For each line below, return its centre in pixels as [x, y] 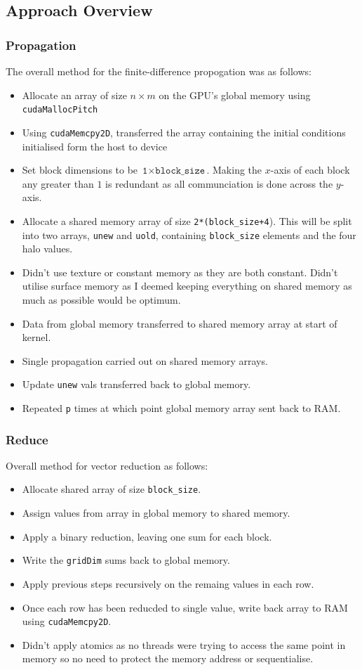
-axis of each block [310, 170]
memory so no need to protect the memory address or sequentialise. [168, 658]
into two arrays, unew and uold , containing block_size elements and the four [189, 234]
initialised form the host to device [95, 146]
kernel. [36, 337]
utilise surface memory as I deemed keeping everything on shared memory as [187, 286]
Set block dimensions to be [80, 170]
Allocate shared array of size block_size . [112, 489]
